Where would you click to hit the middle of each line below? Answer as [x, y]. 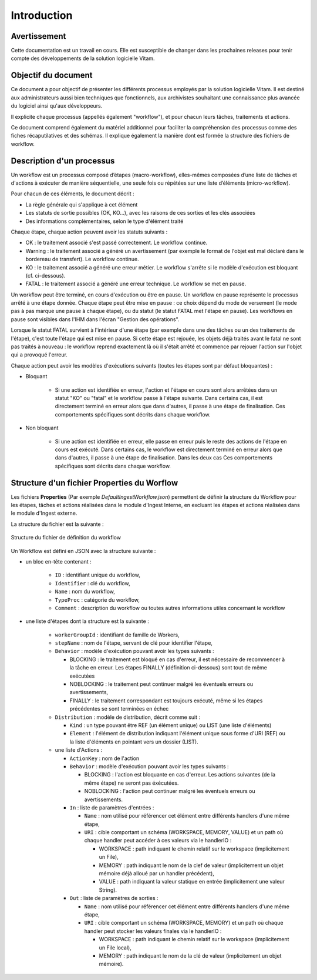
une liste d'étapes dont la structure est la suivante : [87, 621]
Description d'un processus [63, 161]
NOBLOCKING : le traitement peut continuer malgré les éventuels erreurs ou [161, 684]
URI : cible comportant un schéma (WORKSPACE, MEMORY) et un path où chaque [184, 923]
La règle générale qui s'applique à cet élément [82, 204]
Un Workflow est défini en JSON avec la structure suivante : [83, 551]
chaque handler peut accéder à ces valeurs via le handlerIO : [158, 841]
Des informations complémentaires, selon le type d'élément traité [104, 221]
